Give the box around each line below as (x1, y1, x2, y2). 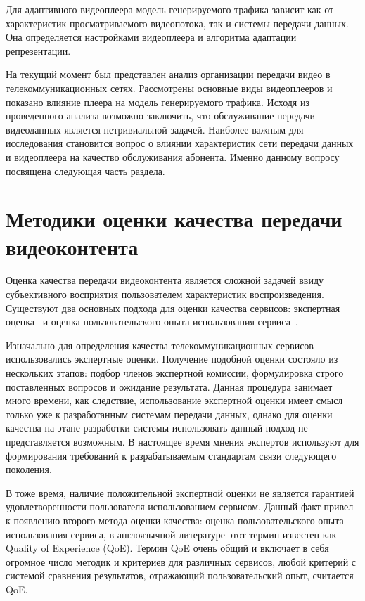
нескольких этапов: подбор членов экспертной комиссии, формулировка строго (6, 366, 344, 380)
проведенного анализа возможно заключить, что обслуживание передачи (6, 108, 316, 123)
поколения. (6, 462, 52, 477)
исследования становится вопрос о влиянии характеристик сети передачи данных (6, 136, 354, 150)
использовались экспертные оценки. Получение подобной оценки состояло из (6, 351, 338, 366)
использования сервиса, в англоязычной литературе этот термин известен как (6, 526, 337, 541)
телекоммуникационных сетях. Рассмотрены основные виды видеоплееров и (6, 80, 333, 95)
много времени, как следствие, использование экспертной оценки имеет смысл (6, 393, 343, 408)
